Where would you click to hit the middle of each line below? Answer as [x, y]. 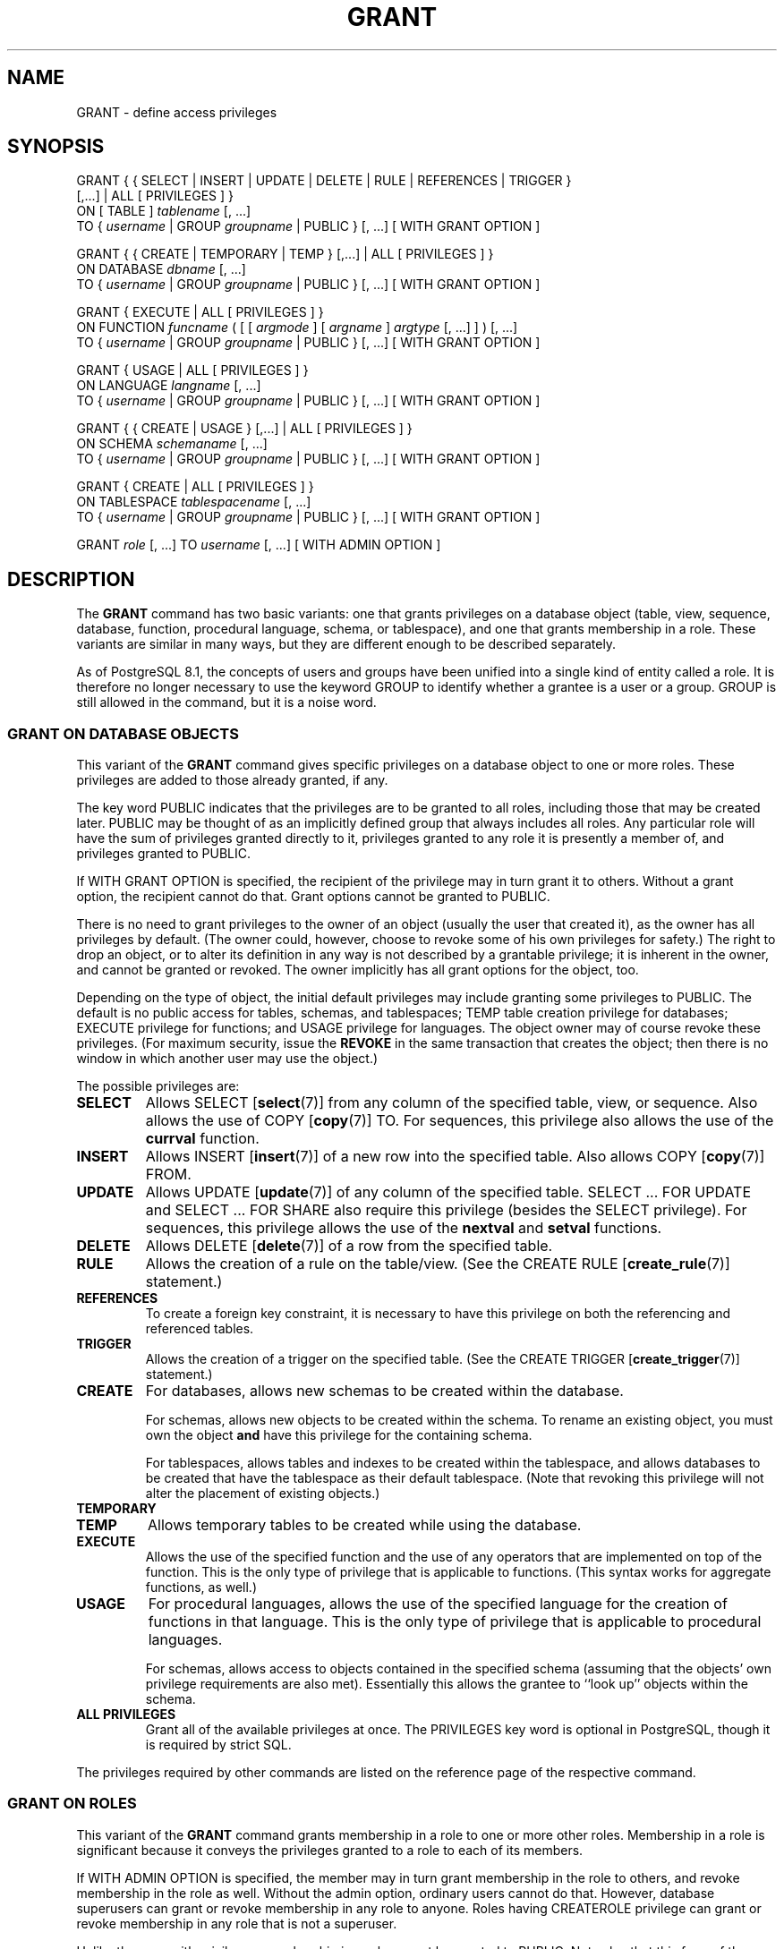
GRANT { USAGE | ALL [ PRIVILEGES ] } [192, 370]
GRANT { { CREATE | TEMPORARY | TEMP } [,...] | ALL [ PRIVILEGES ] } [285, 254]
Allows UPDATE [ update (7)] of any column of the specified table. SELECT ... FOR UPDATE [448, 1192]
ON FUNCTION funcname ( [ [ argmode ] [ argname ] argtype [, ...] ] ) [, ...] [297, 328]
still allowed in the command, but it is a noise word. [226, 702]
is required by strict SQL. [218, 1745]
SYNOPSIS [56, 147]
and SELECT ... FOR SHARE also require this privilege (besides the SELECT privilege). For [446, 1210]
